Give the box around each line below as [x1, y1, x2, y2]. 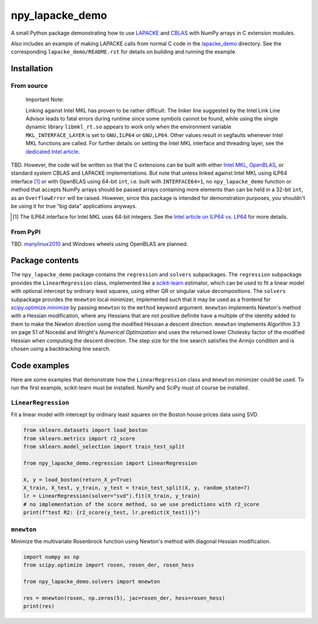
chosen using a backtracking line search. [11, 345, 111, 352]
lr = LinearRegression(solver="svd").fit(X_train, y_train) [23, 493, 201, 499]
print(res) [23, 603, 55, 610]
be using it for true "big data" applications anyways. [11, 202, 137, 209]
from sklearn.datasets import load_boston [23, 427, 148, 433]
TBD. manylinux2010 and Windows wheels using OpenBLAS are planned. [11, 240, 188, 247]
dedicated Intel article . [25, 148, 80, 155]
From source [11, 82, 48, 90]
